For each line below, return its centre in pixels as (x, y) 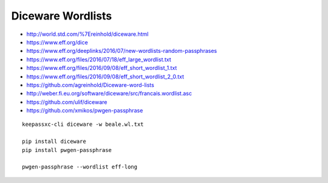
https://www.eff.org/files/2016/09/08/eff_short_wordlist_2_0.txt (105, 77)
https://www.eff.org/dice (57, 42)
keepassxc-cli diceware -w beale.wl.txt (83, 124)
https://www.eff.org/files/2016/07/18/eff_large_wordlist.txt (99, 59)
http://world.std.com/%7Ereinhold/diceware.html (87, 34)
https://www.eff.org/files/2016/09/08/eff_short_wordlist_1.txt (102, 68)
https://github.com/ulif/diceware (67, 102)
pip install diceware (54, 142)
